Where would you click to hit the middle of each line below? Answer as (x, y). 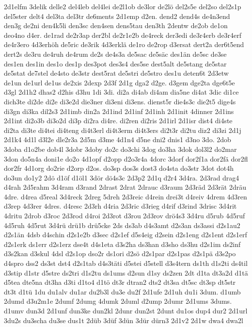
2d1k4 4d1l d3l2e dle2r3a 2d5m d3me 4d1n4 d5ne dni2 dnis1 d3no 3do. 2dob (118, 139)
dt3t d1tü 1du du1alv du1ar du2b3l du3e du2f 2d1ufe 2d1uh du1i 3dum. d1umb (122, 291)
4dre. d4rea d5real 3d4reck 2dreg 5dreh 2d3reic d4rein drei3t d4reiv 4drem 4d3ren (126, 196)
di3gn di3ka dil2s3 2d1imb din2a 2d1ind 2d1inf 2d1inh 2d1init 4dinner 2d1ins (119, 111)
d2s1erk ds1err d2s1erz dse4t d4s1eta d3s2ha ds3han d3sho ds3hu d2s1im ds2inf (122, 244)
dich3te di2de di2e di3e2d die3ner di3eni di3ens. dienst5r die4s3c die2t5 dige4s (120, 101)
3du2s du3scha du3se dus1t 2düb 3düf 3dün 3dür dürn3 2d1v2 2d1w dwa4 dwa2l (124, 320)
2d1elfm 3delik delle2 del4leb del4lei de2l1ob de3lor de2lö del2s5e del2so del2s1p (123, 6)
